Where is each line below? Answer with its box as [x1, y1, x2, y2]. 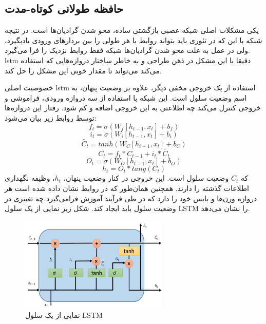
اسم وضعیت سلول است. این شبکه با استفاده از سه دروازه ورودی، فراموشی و [5, 92, 247, 103]
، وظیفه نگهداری [5, 173, 55, 183]
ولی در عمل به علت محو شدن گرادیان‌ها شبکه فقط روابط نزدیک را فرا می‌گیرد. [5, 45, 250, 55]
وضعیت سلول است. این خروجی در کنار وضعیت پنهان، [63, 173, 229, 183]
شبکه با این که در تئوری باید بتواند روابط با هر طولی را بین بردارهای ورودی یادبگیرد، [5, 34, 262, 45]
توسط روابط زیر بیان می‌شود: [5, 112, 97, 123]
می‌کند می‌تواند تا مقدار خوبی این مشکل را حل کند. [5, 65, 162, 75]
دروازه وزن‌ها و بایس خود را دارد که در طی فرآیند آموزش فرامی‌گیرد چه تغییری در [5, 193, 257, 203]
